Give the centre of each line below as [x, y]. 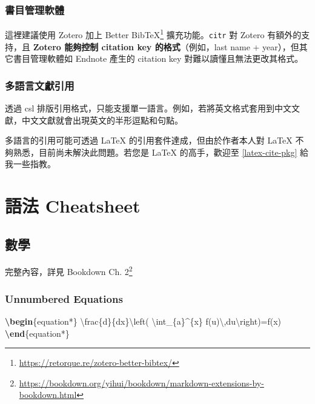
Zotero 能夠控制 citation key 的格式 [107, 46]
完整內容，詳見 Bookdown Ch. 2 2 [69, 271]
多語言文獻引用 [40, 85]
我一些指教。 [30, 164]
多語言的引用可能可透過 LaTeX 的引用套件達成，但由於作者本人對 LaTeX [149, 140]
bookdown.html [48, 395]
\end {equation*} [37, 333]
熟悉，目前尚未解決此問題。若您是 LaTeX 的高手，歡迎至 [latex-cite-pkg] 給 [161, 152]
